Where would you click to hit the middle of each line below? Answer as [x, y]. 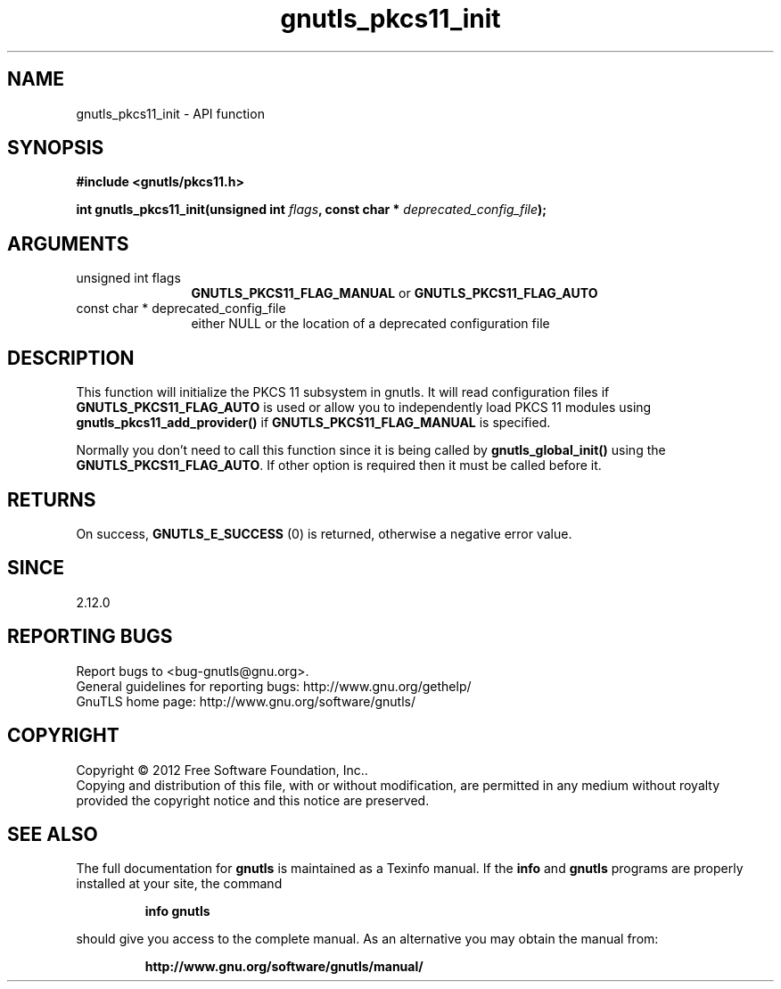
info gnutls [177, 911]
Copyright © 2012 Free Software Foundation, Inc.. [222, 770]
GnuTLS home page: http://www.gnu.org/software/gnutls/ [246, 701]
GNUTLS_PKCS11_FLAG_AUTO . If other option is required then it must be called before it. [339, 466]
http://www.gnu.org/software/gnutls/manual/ [284, 967]
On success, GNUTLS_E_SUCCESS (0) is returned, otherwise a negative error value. [324, 533]
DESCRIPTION [71, 358]
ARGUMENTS [68, 243]
